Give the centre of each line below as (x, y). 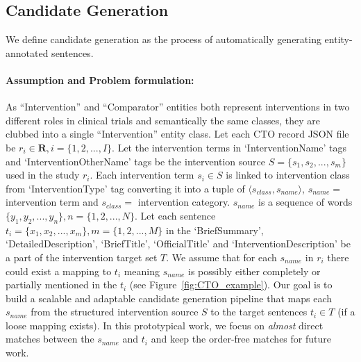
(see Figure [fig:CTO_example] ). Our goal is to (231, 285)
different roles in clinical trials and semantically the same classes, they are (163, 120)
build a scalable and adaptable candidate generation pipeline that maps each (169, 298)
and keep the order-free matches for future (241, 339)
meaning (142, 271)
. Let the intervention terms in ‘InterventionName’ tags (229, 147)
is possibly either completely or (254, 271)
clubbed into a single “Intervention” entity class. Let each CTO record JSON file (177, 134)
